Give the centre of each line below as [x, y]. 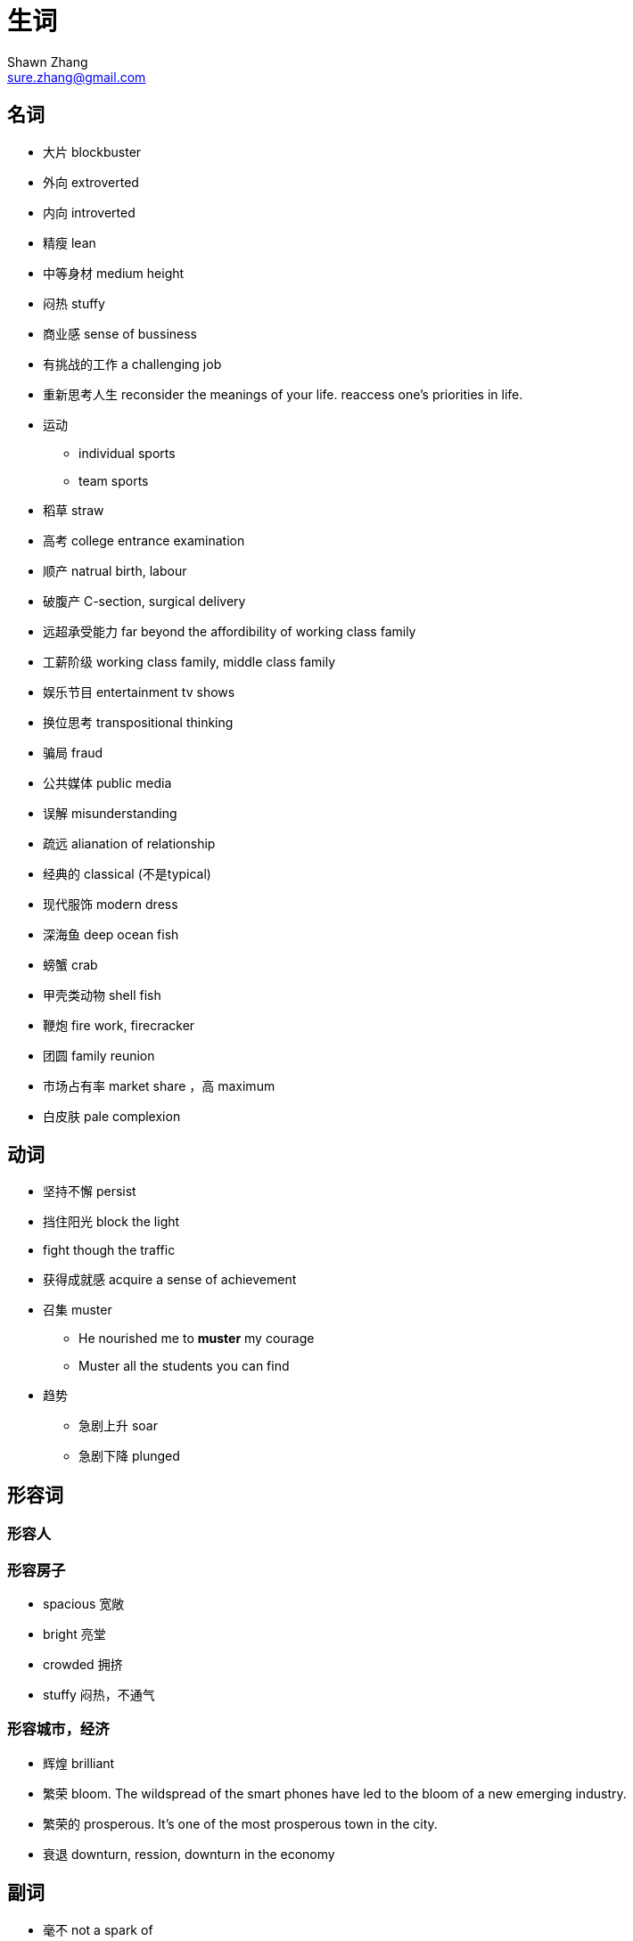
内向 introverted [89, 212]
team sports [114, 480]
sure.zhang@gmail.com [77, 77]
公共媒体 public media [107, 782]
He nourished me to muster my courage [197, 1339]
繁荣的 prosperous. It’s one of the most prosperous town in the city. [240, 1823]
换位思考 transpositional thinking [138, 722]
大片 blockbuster [92, 152]
